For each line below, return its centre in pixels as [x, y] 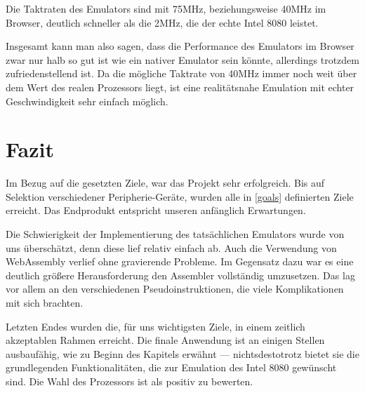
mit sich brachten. [45, 303]
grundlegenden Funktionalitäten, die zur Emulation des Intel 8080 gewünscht [171, 367]
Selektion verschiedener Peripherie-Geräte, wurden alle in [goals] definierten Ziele [180, 196]
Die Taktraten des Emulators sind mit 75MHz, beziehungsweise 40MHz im [166, 8]
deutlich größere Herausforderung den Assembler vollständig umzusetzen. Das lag [180, 275]
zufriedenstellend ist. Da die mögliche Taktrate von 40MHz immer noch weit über [181, 73]
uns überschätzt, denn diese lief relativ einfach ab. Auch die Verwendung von [171, 247]
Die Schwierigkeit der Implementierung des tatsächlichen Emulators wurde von [175, 234]
